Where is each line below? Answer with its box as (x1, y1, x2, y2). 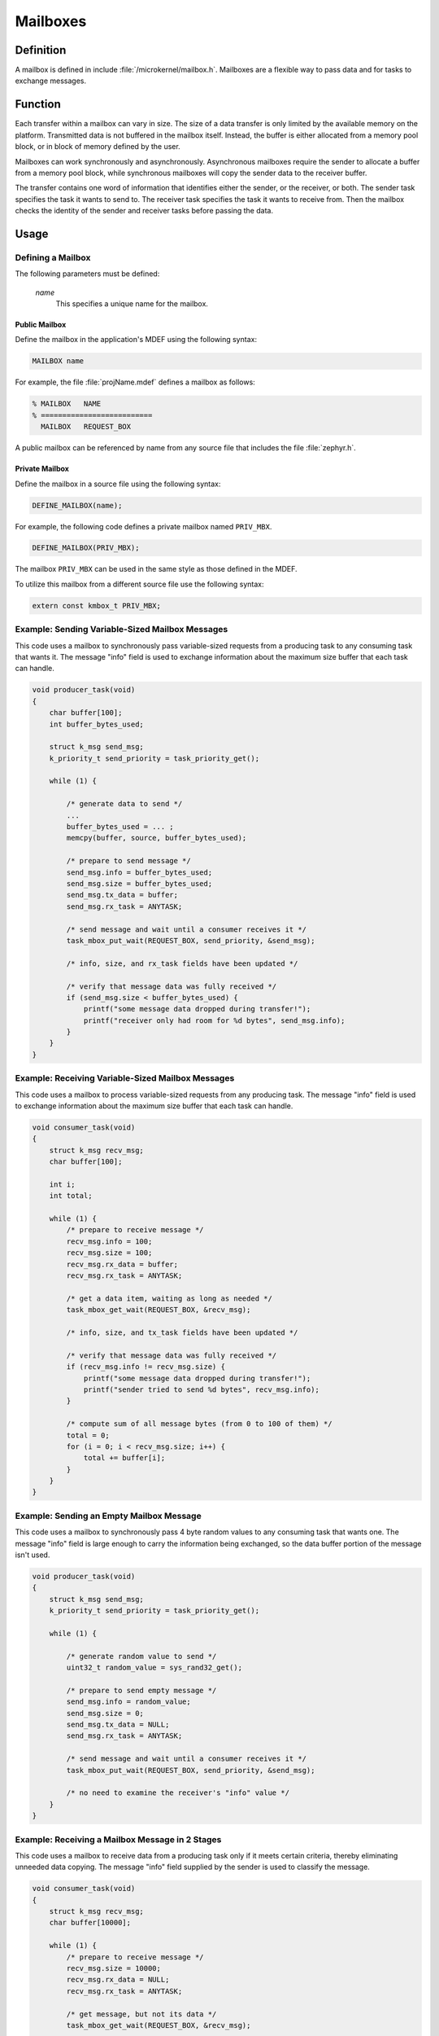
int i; (49, 1179, 76, 1189)
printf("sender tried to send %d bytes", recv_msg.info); (83, 1384, 320, 1394)
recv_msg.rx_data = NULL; (66, 1975, 170, 1985)
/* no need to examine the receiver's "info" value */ (66, 1788, 290, 1797)
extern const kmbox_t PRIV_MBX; (32, 601, 162, 610)
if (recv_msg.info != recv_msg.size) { (66, 1362, 225, 1371)
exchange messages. (15, 76, 87, 86)
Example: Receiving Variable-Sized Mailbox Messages (15, 1073, 235, 1084)
